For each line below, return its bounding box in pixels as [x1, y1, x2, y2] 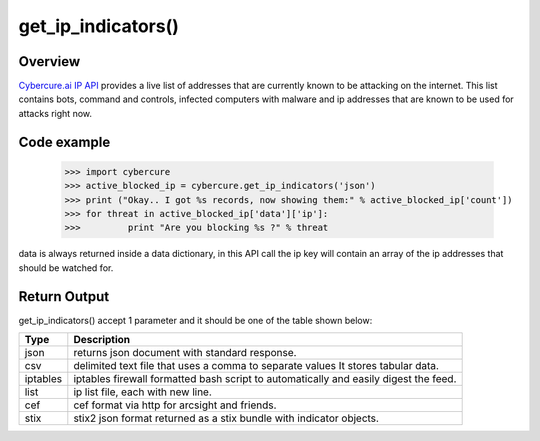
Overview [18, 53, 81, 70]
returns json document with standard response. [73, 346, 297, 360]
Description [73, 333, 131, 347]
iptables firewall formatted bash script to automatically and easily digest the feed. [73, 372, 457, 386]
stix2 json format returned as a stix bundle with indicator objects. [73, 411, 380, 425]
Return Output [18, 288, 110, 305]
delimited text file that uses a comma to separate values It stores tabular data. [73, 359, 440, 373]
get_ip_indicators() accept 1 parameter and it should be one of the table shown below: [18, 314, 373, 326]
